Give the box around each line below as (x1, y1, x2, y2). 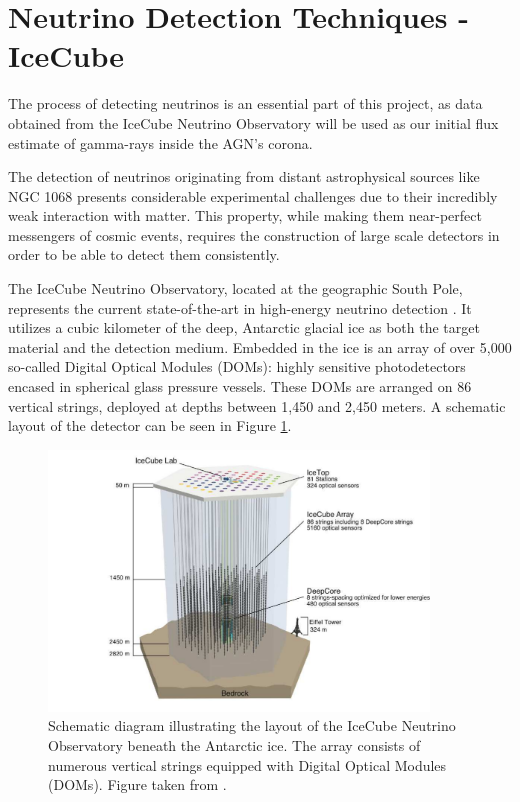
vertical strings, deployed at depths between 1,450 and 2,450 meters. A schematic (8, 395, 506, 416)
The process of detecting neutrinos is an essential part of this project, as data (8, 93, 483, 114)
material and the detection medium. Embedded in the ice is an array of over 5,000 (8, 336, 512, 357)
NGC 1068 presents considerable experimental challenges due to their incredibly (8, 185, 498, 206)
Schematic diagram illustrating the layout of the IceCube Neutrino (48, 715, 456, 736)
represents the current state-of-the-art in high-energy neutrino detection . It (8, 297, 472, 318)
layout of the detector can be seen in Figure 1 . (8, 415, 292, 436)
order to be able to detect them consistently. (8, 244, 280, 265)
